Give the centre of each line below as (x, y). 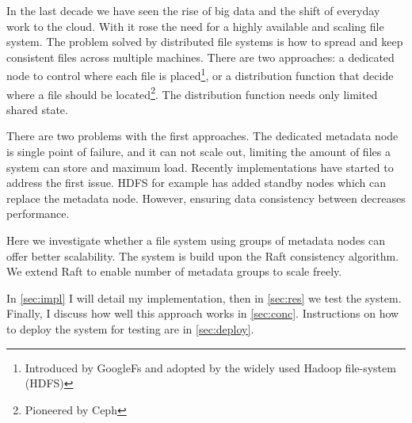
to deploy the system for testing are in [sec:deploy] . (130, 329)
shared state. (37, 109)
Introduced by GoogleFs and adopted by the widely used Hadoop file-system (210, 367)
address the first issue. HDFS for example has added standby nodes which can (196, 183)
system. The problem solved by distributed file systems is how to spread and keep (205, 42)
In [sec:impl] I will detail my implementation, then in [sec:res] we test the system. (204, 297)
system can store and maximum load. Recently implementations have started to (200, 167)
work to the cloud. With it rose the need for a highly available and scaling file (195, 26)
